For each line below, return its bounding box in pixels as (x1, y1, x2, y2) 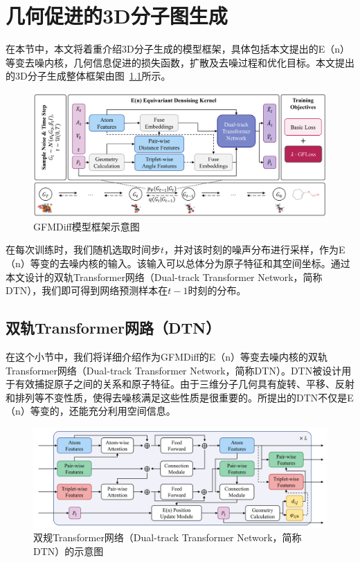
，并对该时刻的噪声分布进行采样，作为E (164, 242, 345, 257)
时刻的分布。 (188, 283, 246, 298)
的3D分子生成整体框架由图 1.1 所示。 (6, 69, 171, 83)
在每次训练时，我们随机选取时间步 (6, 242, 161, 257)
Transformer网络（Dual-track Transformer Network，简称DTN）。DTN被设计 (6, 363, 342, 377)
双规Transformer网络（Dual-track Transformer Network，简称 (33, 530, 302, 545)
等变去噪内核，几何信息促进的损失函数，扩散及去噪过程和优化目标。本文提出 (6, 55, 354, 69)
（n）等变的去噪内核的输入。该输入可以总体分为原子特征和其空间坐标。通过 (6, 255, 350, 270)
